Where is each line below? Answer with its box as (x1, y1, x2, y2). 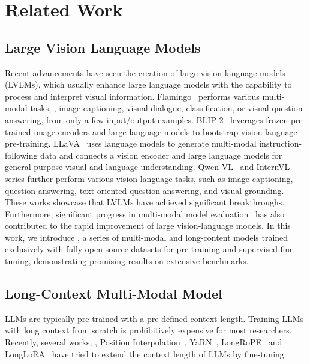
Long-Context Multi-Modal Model (5, 284, 222, 303)
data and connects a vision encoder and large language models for (40, 148, 282, 161)
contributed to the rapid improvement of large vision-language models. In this (5, 219, 291, 232)
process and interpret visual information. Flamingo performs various (5, 89, 260, 102)
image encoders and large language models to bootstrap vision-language (34, 125, 297, 138)
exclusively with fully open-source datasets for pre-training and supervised (5, 243, 278, 255)
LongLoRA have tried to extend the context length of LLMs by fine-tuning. (5, 347, 287, 360)
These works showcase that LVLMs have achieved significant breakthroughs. (5, 196, 285, 208)
